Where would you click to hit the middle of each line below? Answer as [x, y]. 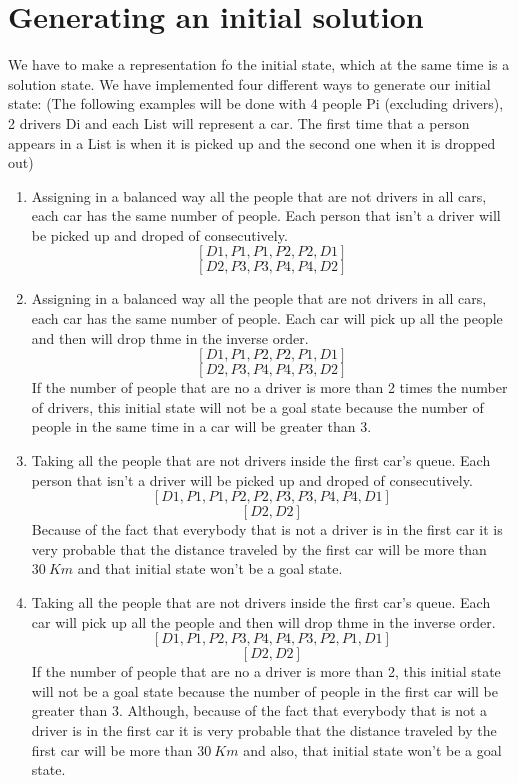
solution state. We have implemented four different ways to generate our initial [249, 83]
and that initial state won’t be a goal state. [210, 568]
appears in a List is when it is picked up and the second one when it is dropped [252, 142]
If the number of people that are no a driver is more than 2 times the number [269, 387]
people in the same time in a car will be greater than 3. [201, 426]
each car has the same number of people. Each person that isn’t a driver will [266, 215]
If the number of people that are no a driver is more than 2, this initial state [266, 671]
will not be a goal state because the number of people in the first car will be [265, 690]
